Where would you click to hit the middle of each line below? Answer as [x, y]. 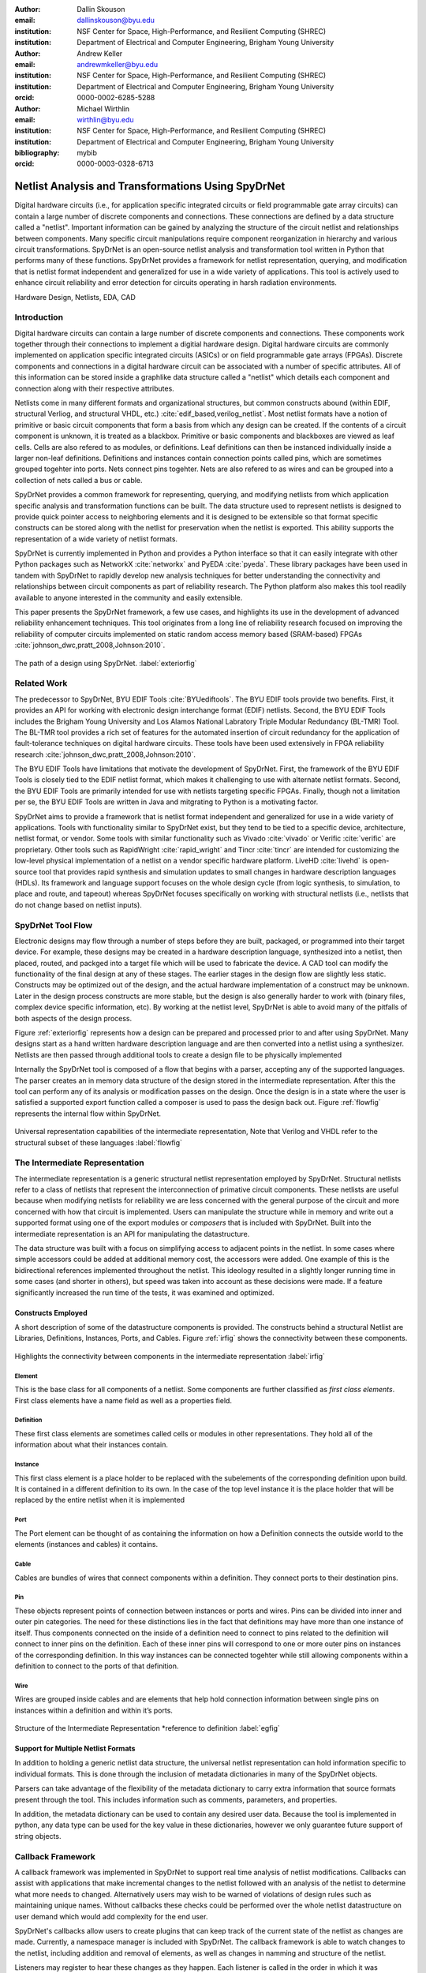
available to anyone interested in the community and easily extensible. [129, 597]
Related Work [41, 683]
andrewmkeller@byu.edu [118, 64]
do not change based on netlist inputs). [78, 904]
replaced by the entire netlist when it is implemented [100, 1500]
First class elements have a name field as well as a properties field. [123, 1400]
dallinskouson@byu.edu [116, 21]
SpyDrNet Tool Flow [54, 925]
